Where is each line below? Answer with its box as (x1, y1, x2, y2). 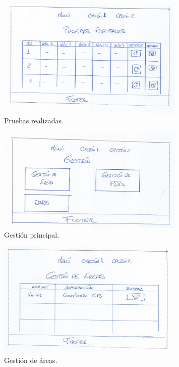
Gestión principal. (4, 230, 59, 240)
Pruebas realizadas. (4, 115, 64, 125)
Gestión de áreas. (4, 354, 57, 365)
